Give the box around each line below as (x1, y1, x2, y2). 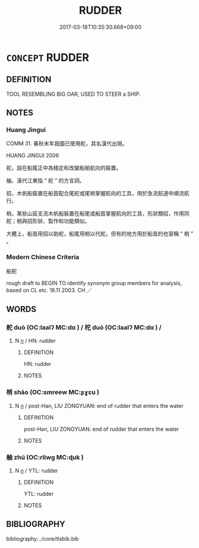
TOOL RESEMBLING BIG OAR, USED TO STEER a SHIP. (6, 90, 141, 98)
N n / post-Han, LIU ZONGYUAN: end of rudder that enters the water (14, 402, 184, 409)
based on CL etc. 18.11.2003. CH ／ (6, 286, 93, 293)
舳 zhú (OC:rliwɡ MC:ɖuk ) (6, 453, 84, 461)
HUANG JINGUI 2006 (6, 152, 59, 159)
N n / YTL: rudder (14, 467, 59, 474)
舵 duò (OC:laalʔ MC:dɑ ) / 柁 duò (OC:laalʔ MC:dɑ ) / (6, 323, 162, 332)
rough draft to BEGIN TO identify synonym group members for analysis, (6, 279, 182, 286)
